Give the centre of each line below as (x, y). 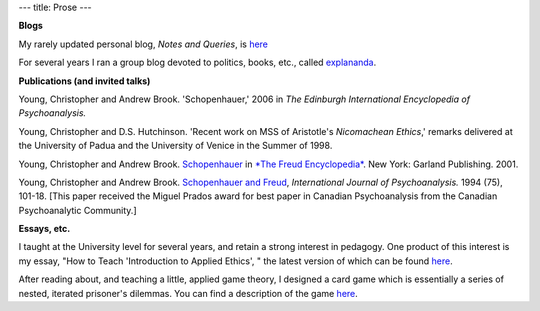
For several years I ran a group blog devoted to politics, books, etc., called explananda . (197, 62)
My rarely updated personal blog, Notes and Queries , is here (143, 44)
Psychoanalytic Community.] (77, 210)
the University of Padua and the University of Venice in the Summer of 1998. (175, 146)
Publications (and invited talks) (84, 81)
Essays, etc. (44, 229)
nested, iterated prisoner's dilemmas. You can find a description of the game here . (188, 293)
